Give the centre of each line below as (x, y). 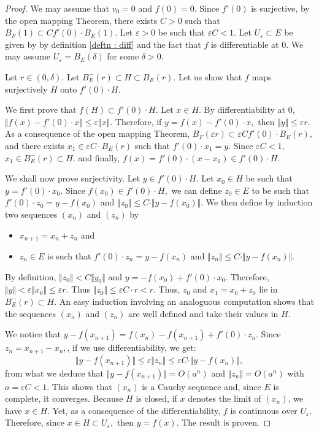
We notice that (33, 334)
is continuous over (264, 410)
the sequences (30, 313)
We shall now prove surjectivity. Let (73, 178)
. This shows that (79, 386)
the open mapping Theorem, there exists (81, 20)
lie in (268, 289)
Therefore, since (35, 422)
